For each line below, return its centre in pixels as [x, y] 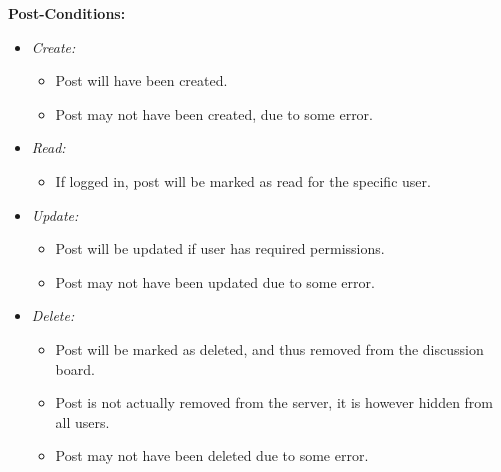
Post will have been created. [141, 80]
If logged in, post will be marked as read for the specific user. [243, 180]
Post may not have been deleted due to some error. [212, 455]
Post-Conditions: [67, 13]
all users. [82, 421]
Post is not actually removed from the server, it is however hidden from [274, 402]
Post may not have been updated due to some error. [215, 281]
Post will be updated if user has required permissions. [220, 248]
